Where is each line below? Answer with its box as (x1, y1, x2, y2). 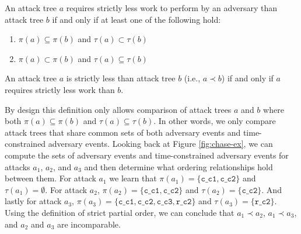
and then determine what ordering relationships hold (84, 160, 273, 173)
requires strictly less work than (5, 83, 115, 95)
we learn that (109, 172, 157, 184)
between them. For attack (5, 172, 96, 184)
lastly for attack (5, 195, 62, 207)
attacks (5, 160, 30, 173)
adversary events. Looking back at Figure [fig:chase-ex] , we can (48, 137, 273, 150)
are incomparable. (57, 218, 121, 230)
